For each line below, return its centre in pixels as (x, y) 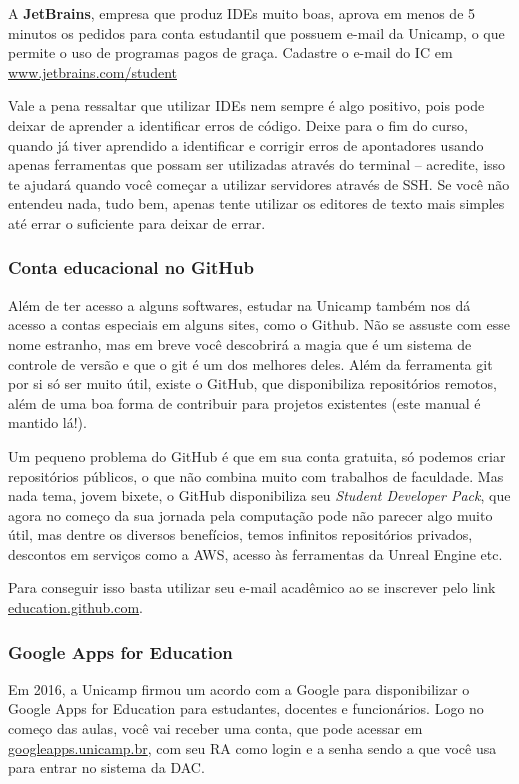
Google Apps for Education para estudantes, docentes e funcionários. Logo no (246, 708)
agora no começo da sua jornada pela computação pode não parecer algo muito (250, 514)
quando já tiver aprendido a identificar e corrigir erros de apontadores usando (246, 144)
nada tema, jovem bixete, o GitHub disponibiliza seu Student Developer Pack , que (259, 495)
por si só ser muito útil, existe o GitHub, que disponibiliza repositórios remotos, (252, 383)
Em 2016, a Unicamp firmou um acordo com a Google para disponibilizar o (239, 688)
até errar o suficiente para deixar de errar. (137, 222)
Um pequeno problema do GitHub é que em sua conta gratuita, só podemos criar (257, 455)
